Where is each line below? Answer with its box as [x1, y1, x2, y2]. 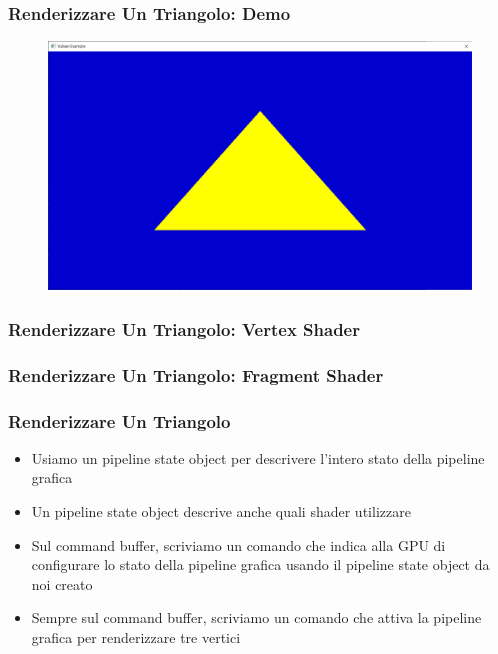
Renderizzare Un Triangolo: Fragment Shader [8, 362, 384, 387]
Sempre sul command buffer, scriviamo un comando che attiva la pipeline [31, 607, 482, 628]
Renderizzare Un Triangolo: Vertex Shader [8, 316, 360, 341]
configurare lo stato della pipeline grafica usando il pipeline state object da [31, 554, 490, 575]
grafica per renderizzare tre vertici [31, 626, 241, 647]
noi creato [31, 573, 93, 594]
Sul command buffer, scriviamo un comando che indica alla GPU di [31, 534, 446, 555]
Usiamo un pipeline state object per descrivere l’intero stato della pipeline [31, 447, 485, 468]
